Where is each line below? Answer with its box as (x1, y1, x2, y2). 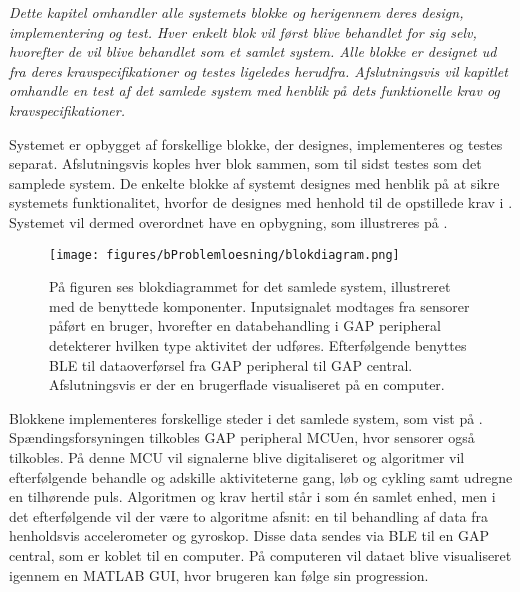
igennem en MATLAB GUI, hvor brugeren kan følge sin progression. (9, 564, 429, 585)
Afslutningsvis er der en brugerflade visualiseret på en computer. (49, 374, 445, 395)
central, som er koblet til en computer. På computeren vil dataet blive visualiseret (9, 544, 512, 565)
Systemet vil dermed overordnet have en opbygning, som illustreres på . (9, 211, 448, 232)
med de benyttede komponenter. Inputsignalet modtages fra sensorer (49, 295, 470, 316)
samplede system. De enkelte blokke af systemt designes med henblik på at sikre (9, 172, 500, 193)
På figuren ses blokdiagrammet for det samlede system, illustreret (49, 276, 451, 297)
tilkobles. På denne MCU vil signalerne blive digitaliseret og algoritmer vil (9, 446, 465, 467)
